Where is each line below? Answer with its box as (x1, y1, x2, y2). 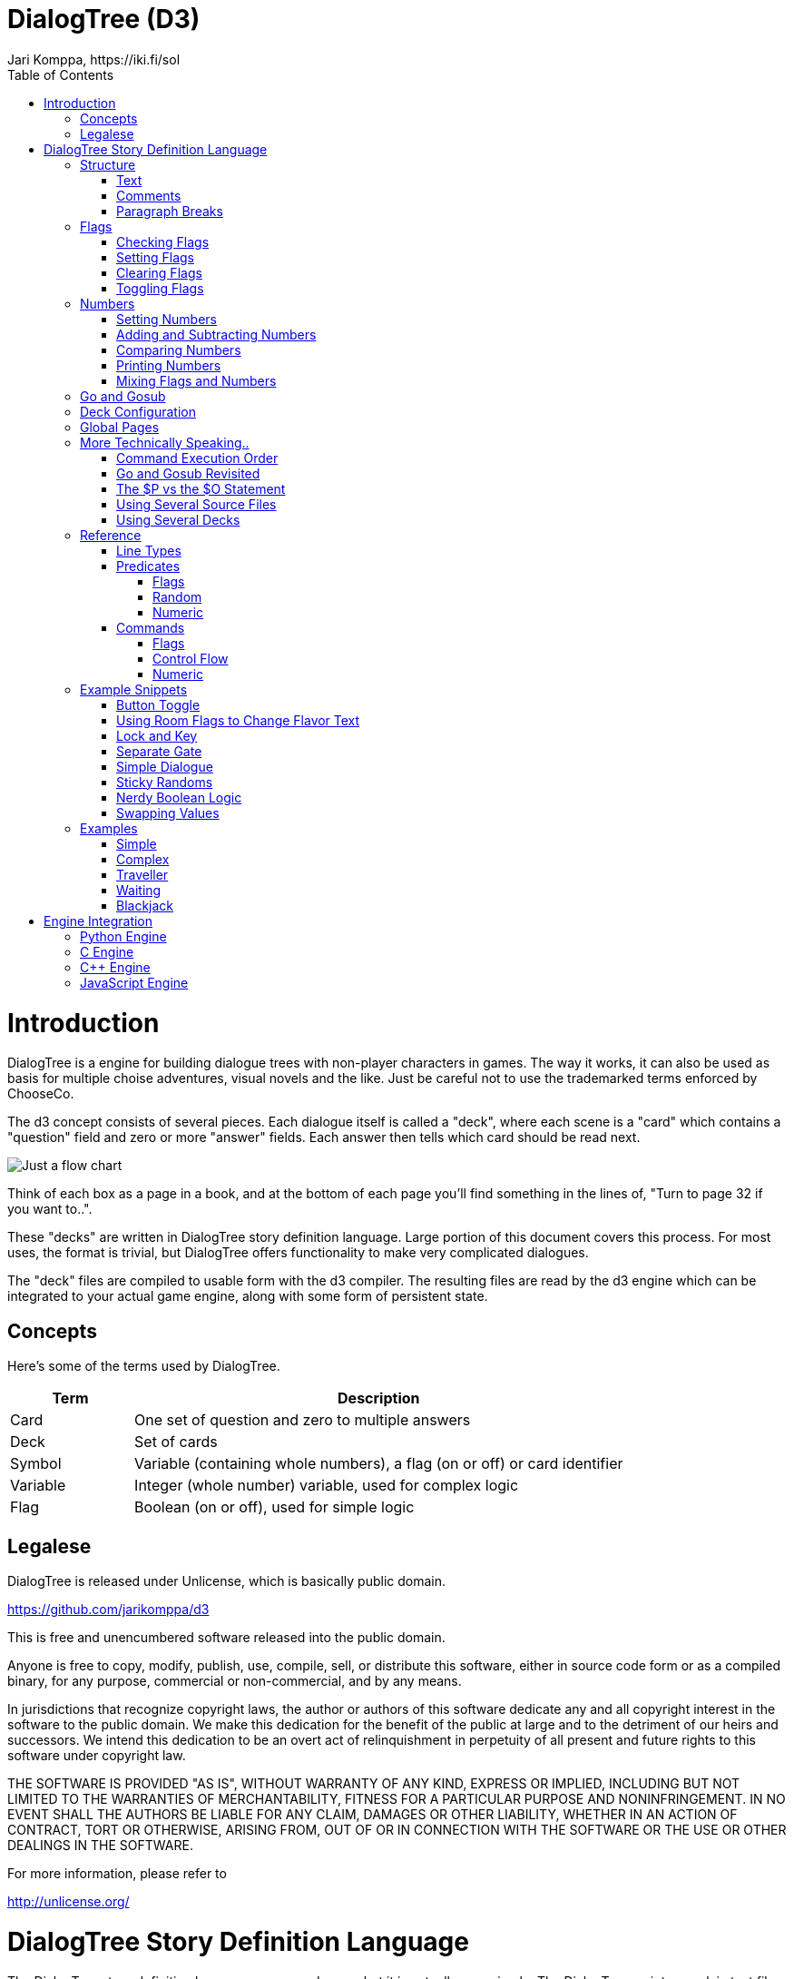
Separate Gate (116, 743, 202, 759)
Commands (116, 619, 185, 635)
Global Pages (80, 418, 160, 435)
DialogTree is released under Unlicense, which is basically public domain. (7, 1572, 446, 1589)
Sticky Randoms (116, 773, 213, 790)
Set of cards (134, 1433, 218, 1452)
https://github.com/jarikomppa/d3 (7, 1600, 210, 1617)
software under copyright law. (7, 1747, 186, 1763)
